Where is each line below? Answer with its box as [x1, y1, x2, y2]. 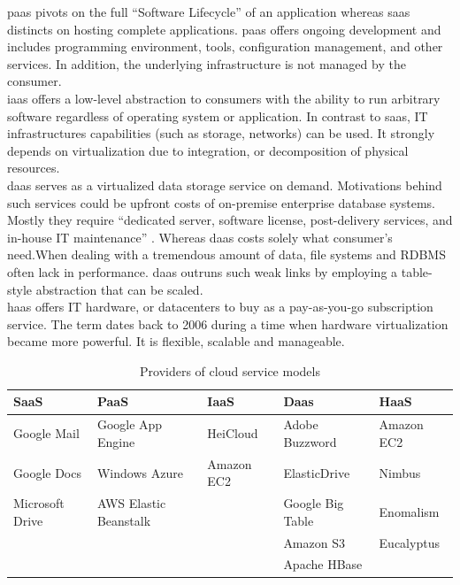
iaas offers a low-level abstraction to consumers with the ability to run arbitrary [7, 89, 441, 107]
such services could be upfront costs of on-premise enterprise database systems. [7, 193, 435, 212]
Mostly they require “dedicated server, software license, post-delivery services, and [7, 211, 453, 229]
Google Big [283, 494, 344, 512]
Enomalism [379, 502, 440, 520]
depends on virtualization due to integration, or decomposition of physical [7, 141, 409, 159]
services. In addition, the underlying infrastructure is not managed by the [7, 54, 406, 73]
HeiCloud [207, 424, 258, 443]
